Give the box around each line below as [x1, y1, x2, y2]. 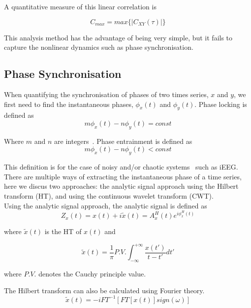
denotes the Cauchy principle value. [38, 269, 146, 279]
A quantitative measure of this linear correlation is [4, 1, 157, 11]
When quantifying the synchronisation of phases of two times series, [4, 89, 209, 99]
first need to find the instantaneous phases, [4, 99, 133, 109]
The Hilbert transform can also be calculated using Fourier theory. [4, 285, 205, 295]
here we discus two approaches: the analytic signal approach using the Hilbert [4, 181, 239, 191]
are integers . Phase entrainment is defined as [54, 136, 192, 146]
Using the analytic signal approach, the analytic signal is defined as [4, 200, 207, 210]
